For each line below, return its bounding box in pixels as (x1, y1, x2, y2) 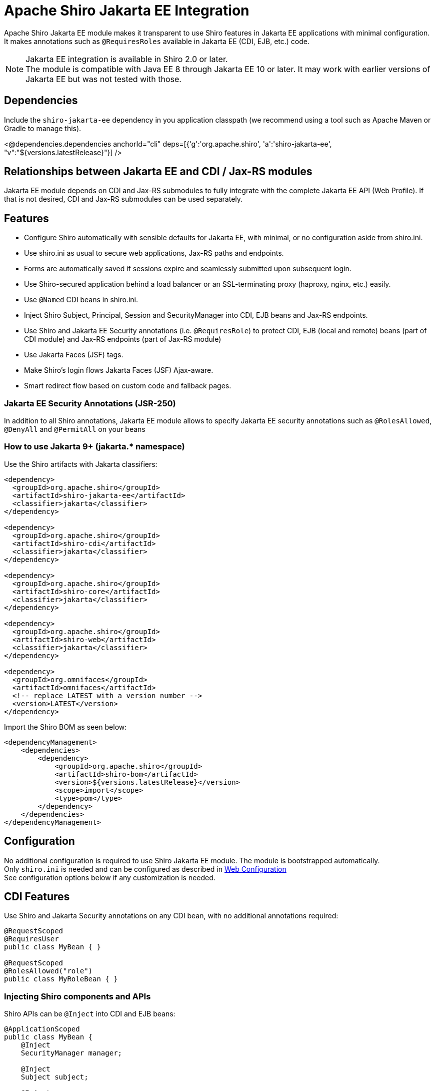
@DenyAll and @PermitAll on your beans (4, 425, 145, 434)
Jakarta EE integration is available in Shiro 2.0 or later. (25, 54, 228, 64)
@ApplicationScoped (4, 1025, 80, 1033)
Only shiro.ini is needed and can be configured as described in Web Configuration (4, 864, 286, 873)
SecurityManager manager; (20, 1049, 122, 1057)
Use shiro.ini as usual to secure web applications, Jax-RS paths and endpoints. (24, 249, 284, 258)
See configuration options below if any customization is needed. (4, 873, 215, 882)
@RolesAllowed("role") (4, 967, 93, 975)
